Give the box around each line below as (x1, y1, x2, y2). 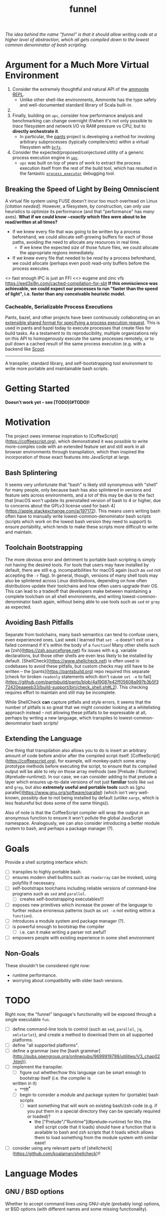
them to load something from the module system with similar (34, 1134, 158, 1140)
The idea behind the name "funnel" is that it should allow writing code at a (5, 31, 157, 38)
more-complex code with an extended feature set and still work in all (5, 443, 145, 449)
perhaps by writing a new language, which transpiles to (5, 715, 118, 720)
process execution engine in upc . (12, 155, 79, 161)
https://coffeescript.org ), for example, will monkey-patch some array (6, 758, 147, 764)
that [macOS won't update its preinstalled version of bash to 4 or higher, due (5, 497, 161, 503)
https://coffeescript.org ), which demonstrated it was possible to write (6, 439, 148, 444)
